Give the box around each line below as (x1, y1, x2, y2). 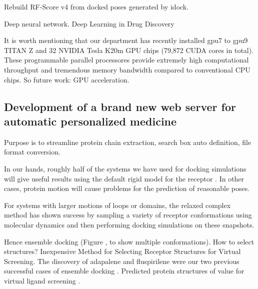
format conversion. (4, 146, 60, 157)
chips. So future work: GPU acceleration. (4, 74, 129, 84)
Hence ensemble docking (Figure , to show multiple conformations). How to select (4, 236, 254, 246)
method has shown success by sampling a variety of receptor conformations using (4, 209, 252, 220)
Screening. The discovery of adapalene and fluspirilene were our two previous (4, 255, 239, 266)
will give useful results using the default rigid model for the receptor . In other (4, 173, 244, 183)
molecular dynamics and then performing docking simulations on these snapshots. (4, 219, 254, 229)
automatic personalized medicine (4, 113, 177, 128)
